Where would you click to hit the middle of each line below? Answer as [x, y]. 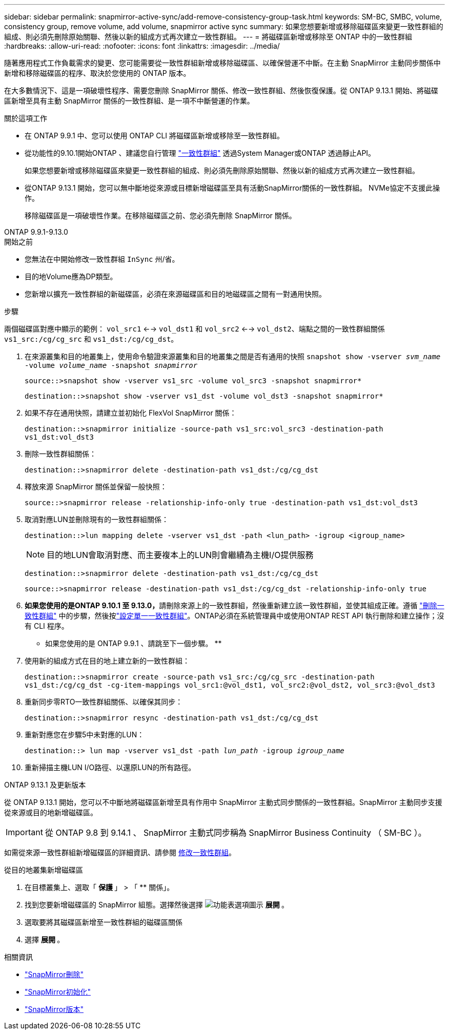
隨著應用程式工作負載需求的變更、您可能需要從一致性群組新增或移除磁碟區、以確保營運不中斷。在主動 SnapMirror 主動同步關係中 [222, 63]
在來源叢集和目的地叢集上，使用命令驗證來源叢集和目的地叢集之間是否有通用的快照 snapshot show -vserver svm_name [233, 356]
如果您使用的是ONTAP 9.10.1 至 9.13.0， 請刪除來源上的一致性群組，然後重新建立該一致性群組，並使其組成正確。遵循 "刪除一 [234, 605]
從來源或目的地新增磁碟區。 [51, 812]
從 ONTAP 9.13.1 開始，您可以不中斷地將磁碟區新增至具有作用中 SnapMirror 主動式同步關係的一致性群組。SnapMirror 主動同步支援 [223, 802]
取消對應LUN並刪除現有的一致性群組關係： [97, 519]
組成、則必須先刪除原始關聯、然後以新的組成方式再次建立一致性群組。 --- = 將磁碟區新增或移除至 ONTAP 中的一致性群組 [208, 37]
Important [24, 832]
